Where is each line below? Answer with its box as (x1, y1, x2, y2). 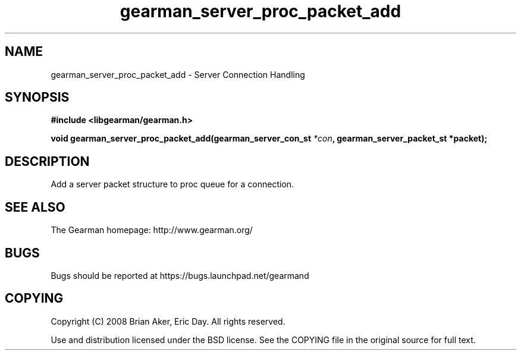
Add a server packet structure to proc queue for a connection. (51, 179, 294, 190)
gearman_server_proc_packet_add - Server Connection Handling (51, 69, 305, 80)
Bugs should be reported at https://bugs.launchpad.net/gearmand (51, 270, 309, 281)
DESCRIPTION (5, 153, 90, 169)
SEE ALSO (5, 199, 65, 215)
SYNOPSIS (5, 90, 70, 105)
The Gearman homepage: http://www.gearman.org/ (51, 225, 253, 235)
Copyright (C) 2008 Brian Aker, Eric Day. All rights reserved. (51, 316, 285, 326)
